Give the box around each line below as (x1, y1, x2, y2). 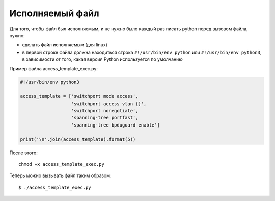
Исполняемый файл (9, 8, 99, 19)
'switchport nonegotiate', (71, 108, 139, 114)
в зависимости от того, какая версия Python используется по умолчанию (22, 56, 183, 62)
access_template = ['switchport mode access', (20, 93, 139, 99)
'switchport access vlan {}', (71, 100, 147, 107)
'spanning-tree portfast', (71, 115, 139, 121)
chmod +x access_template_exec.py (18, 161, 104, 167)
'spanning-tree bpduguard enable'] (71, 122, 160, 128)
